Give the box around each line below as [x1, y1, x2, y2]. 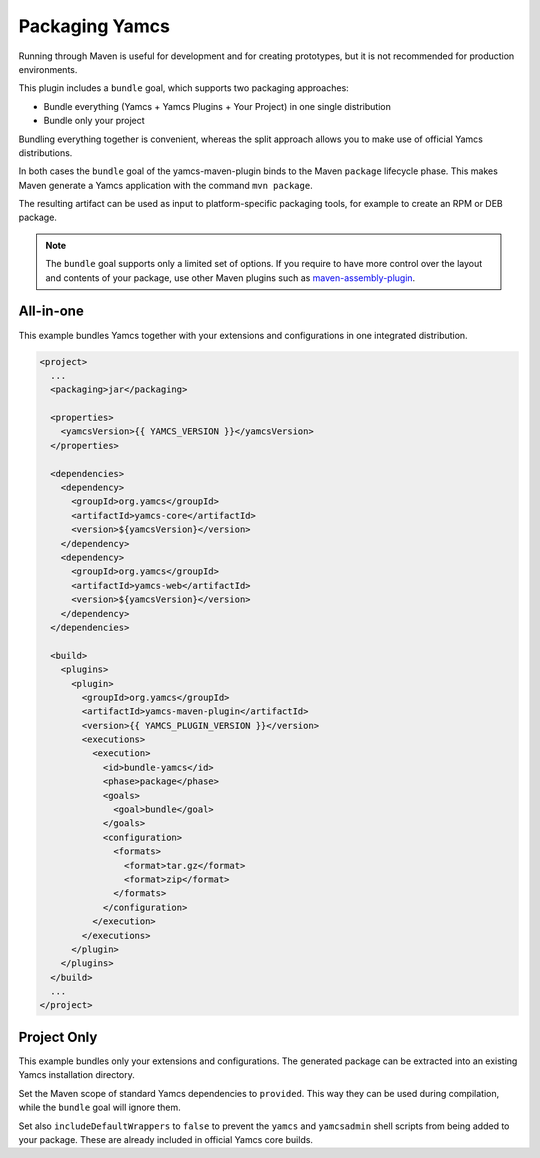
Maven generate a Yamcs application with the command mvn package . [18, 179, 314, 191]
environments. [18, 63, 78, 75]
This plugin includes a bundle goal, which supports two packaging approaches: [18, 82, 349, 94]
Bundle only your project [43, 115, 145, 127]
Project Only [18, 1028, 98, 1045]
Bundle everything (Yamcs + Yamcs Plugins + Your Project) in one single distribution [43, 100, 392, 112]
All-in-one [18, 303, 84, 320]
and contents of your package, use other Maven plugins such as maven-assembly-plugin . [45, 271, 416, 284]
